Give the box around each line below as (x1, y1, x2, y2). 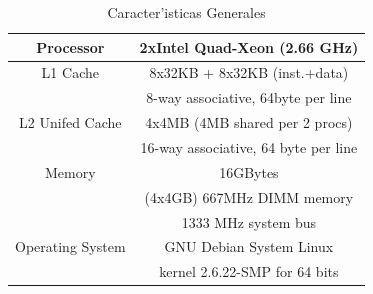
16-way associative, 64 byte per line (140, 136, 358, 157)
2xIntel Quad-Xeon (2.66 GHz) (139, 36, 359, 57)
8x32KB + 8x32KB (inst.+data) (149, 62, 349, 83)
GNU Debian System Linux (164, 236, 334, 257)
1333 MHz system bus (181, 211, 317, 232)
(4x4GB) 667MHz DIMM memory (144, 186, 354, 207)
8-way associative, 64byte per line (146, 87, 352, 108)
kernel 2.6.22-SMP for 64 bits (159, 261, 339, 282)
